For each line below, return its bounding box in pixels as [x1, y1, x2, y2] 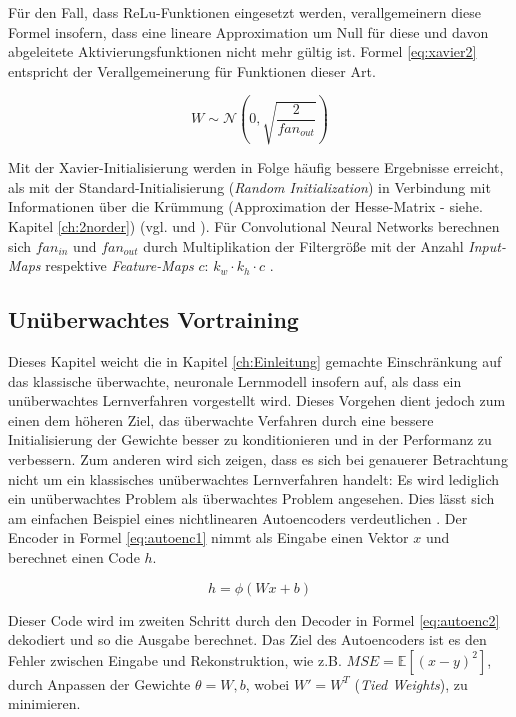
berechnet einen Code [8, 546, 140, 567]
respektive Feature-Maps [45, 255, 194, 276]
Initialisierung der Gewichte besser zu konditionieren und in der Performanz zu [8, 429, 492, 450]
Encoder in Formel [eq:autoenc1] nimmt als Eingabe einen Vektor [8, 527, 409, 548]
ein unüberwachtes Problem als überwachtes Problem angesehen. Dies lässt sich [8, 488, 495, 509]
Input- [468, 235, 506, 256]
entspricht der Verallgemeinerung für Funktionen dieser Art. [8, 60, 376, 81]
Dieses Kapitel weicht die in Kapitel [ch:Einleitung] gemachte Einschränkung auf [8, 351, 502, 372]
